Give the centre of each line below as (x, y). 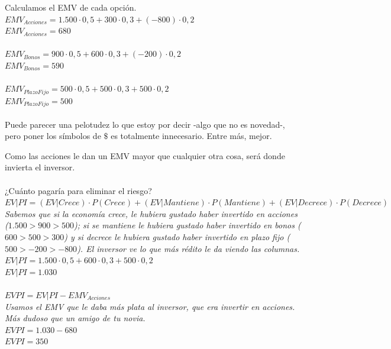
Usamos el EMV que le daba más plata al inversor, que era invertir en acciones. (150, 306)
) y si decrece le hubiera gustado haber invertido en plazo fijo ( (177, 237)
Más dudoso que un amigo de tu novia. (75, 318)
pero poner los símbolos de (53, 136)
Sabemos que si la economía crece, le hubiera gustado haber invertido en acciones (151, 213)
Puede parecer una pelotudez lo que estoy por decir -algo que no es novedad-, (145, 124)
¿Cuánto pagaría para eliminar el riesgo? (78, 190)
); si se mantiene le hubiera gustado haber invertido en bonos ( (187, 225)
